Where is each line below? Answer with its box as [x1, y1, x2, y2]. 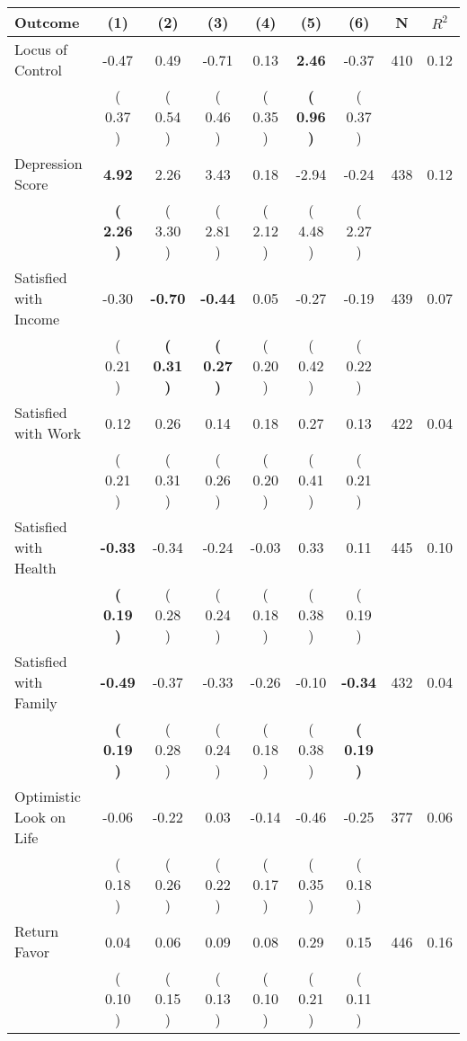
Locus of [14, 39, 67, 59]
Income [14, 308, 60, 329]
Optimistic [14, 786, 81, 806]
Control [14, 59, 62, 80]
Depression [14, 153, 83, 173]
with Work [14, 423, 82, 443]
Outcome [14, 12, 80, 32]
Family [14, 692, 57, 713]
